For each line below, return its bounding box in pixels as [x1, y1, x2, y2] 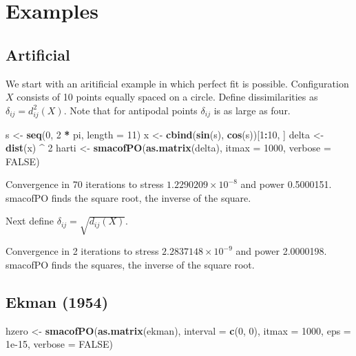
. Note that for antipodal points [63, 103, 198, 117]
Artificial [6, 43, 70, 65]
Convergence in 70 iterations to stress [6, 177, 164, 191]
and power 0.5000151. [240, 177, 332, 191]
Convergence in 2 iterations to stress [6, 244, 159, 258]
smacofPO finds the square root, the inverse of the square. [6, 190, 251, 205]
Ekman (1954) [6, 291, 109, 312]
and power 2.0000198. [235, 244, 327, 258]
